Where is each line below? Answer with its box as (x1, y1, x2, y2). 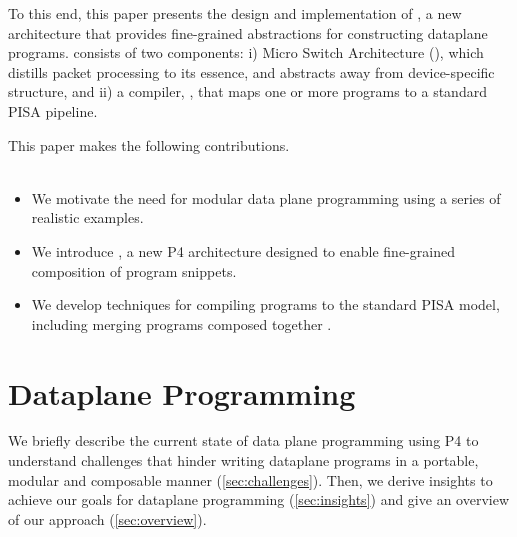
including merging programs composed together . (31, 313, 332, 334)
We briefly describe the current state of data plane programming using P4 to (8, 430, 479, 451)
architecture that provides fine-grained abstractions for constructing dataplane (8, 22, 488, 43)
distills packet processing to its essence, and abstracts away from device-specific (8, 61, 495, 82)
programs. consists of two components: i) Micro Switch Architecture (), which (8, 42, 484, 63)
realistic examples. (31, 207, 144, 228)
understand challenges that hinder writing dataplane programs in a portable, (8, 450, 479, 471)
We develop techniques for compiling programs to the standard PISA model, (31, 294, 500, 315)
